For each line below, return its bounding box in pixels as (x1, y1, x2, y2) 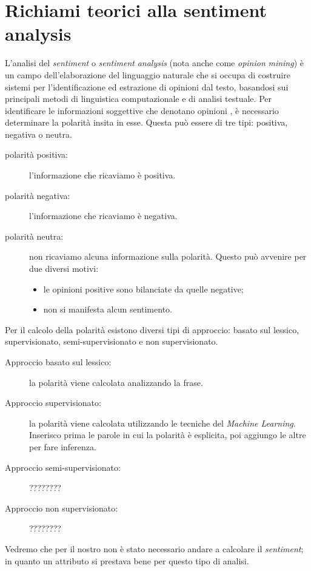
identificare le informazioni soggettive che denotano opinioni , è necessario (5, 104, 279, 117)
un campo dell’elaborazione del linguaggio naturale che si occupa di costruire (5, 68, 290, 81)
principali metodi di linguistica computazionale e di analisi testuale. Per (5, 92, 272, 105)
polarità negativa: (5, 189, 70, 201)
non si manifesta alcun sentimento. (43, 303, 172, 316)
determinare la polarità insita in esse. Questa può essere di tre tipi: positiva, (5, 116, 288, 129)
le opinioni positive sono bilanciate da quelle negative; (43, 282, 244, 295)
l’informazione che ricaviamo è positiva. (29, 169, 176, 181)
